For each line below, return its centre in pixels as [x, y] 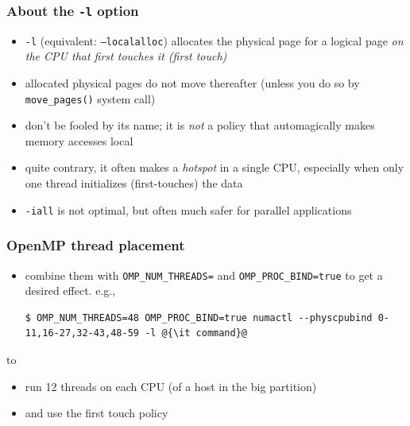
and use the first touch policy [97, 413]
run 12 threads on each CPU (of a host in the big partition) [171, 386]
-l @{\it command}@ [196, 333]
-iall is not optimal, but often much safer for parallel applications [188, 209]
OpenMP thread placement [96, 245]
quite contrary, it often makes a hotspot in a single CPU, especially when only [215, 167]
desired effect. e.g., [70, 290]
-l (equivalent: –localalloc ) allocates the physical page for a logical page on [214, 40]
